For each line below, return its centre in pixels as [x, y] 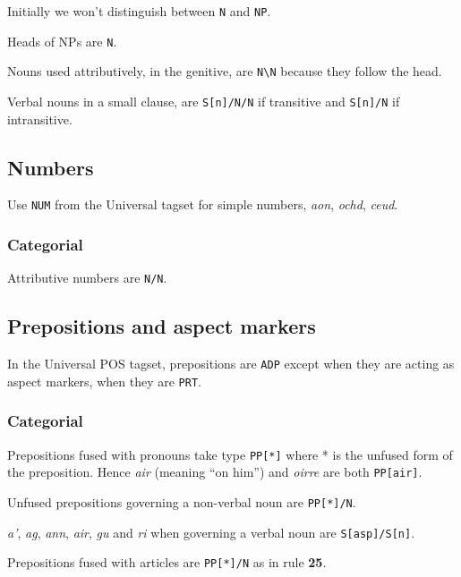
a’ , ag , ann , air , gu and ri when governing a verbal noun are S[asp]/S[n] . [211, 532]
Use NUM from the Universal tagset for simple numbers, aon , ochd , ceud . [203, 204]
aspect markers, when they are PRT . [104, 381]
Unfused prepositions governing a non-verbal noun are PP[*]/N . [182, 502]
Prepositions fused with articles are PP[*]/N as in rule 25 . [167, 562]
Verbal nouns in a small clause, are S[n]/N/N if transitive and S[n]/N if [204, 101]
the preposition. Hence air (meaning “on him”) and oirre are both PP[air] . [215, 472]
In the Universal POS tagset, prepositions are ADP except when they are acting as [231, 364]
